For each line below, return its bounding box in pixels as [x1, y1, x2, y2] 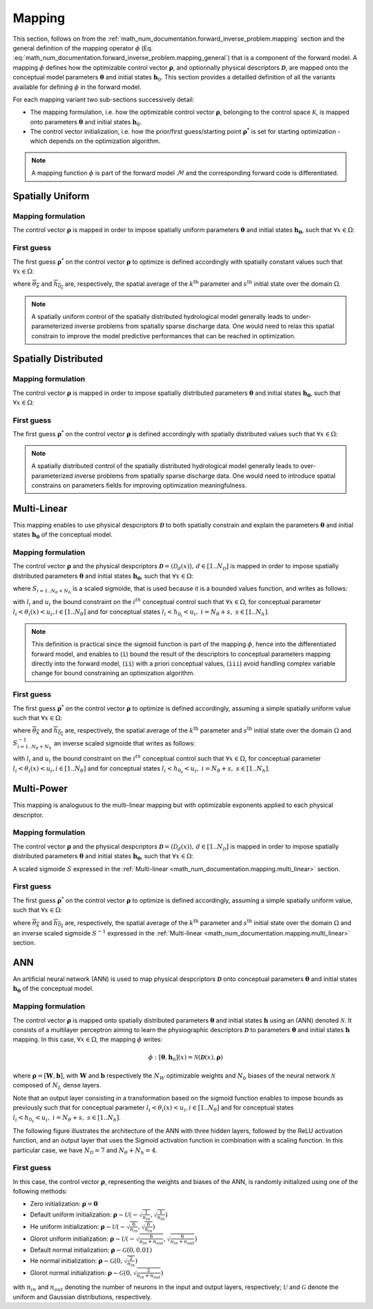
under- [291, 312, 312, 320]
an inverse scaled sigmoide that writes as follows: [54, 739, 196, 747]
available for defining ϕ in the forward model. [12, 83, 142, 91]
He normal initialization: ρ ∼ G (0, [30, 1257, 123, 1265]
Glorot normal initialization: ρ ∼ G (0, [30, 1269, 133, 1277]
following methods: [12, 1187, 68, 1196]
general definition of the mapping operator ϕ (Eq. [12, 43, 153, 52]
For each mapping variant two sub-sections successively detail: [12, 95, 195, 104]
